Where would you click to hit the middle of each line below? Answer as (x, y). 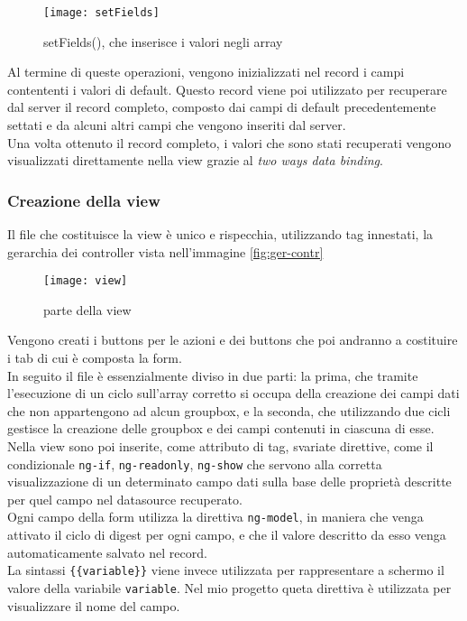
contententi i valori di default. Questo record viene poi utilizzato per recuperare (227, 89)
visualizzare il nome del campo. (94, 605)
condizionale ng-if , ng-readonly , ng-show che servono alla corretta (195, 463)
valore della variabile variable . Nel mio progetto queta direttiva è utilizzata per (229, 587)
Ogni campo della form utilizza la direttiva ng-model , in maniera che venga (215, 517)
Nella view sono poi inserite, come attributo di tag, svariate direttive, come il (220, 446)
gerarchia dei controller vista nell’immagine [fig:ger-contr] (165, 251)
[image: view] (86, 281)
